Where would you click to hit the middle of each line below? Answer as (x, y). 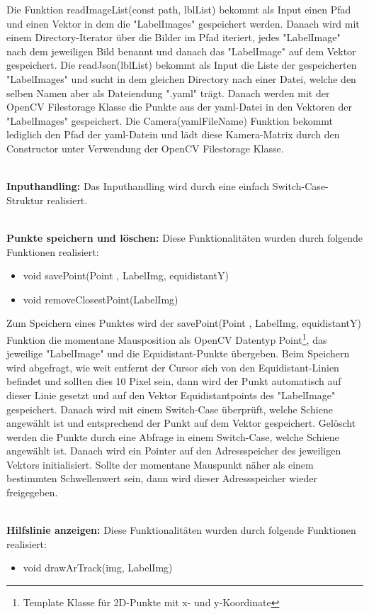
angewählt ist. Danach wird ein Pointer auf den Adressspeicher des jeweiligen (174, 451)
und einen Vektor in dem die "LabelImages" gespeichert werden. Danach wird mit (183, 23)
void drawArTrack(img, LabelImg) (98, 568)
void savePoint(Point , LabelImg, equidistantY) (126, 275)
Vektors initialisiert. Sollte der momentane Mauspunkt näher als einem (160, 464)
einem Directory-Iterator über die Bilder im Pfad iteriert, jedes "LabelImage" (174, 37)
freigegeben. (32, 492)
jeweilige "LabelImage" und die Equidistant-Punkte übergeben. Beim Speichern (178, 353)
